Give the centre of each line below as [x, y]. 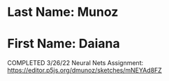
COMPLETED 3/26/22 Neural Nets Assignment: [75, 63]
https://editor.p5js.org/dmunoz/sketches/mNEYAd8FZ [84, 71]
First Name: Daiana [64, 44]
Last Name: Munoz [63, 12]
